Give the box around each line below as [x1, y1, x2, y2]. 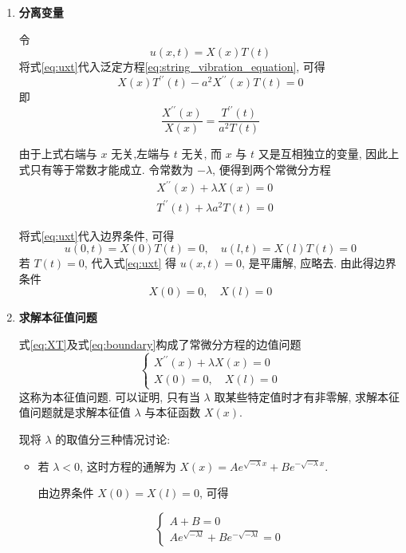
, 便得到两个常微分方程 [212, 161, 331, 178]
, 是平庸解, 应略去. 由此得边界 [242, 255, 396, 271]
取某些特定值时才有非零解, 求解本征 [214, 388, 400, 405]
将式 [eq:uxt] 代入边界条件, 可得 [18, 227, 175, 243]
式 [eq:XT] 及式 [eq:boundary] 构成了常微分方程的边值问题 [18, 336, 302, 353]
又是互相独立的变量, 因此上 [258, 145, 400, 162]
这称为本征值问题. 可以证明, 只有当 [18, 388, 200, 405]
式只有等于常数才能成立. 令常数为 [18, 161, 194, 178]
